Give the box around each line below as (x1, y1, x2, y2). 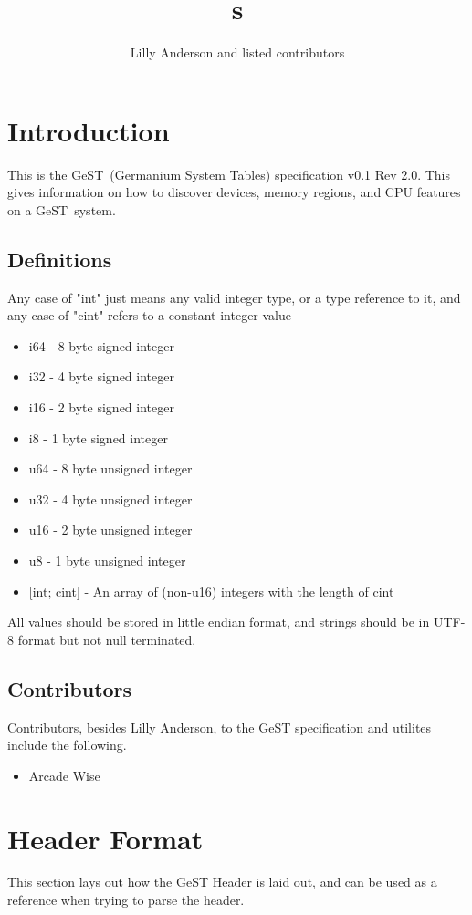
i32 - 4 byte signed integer (28, 367, 174, 386)
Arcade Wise (28, 765, 100, 785)
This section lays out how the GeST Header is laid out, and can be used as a (7, 872, 437, 891)
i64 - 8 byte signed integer (28, 336, 174, 355)
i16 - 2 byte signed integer (28, 398, 174, 417)
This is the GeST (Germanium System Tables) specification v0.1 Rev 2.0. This (7, 164, 451, 183)
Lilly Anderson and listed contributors (130, 43, 345, 62)
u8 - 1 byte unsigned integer (28, 550, 186, 569)
